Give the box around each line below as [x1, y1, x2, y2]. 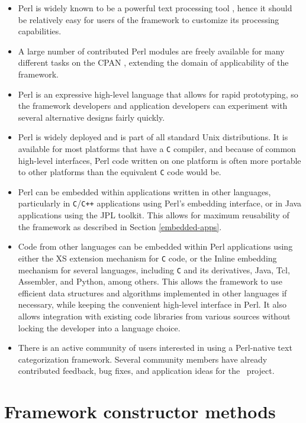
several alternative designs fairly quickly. [18, 111, 165, 123]
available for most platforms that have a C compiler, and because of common [18, 142, 296, 154]
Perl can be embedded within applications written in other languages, [18, 185, 271, 198]
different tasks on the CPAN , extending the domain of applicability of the [18, 56, 289, 69]
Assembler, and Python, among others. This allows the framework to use [18, 275, 282, 288]
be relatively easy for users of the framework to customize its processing [18, 13, 279, 25]
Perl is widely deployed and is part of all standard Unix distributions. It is [18, 131, 288, 143]
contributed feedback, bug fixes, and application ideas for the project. [18, 364, 275, 377]
